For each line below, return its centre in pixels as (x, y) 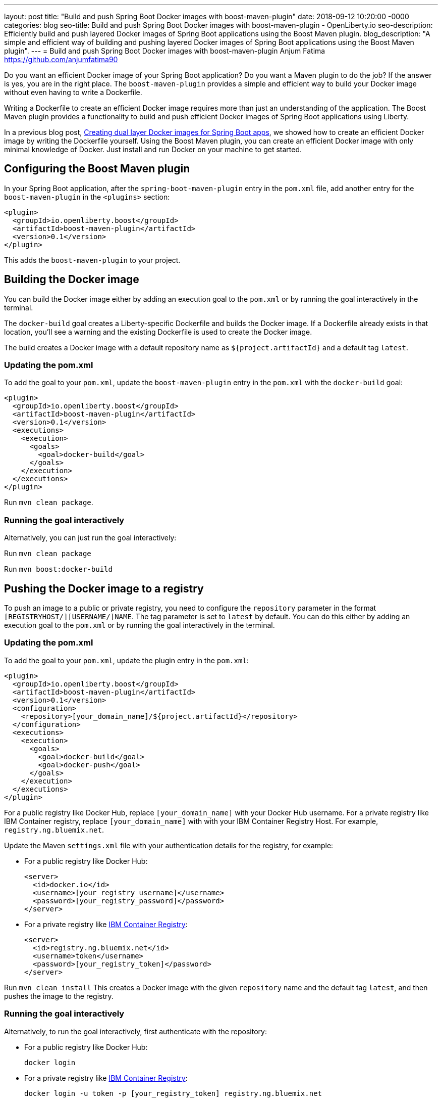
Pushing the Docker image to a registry (104, 588)
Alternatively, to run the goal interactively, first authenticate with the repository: (135, 1031)
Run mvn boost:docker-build (58, 569)
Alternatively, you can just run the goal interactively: (90, 538)
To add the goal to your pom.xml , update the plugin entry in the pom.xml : (126, 660)
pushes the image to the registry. (59, 996)
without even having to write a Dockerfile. (73, 92)
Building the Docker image (72, 280)
